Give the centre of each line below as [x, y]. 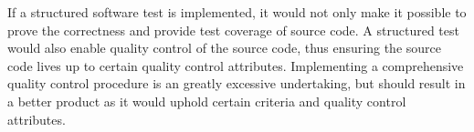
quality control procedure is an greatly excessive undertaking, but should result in [237, 83]
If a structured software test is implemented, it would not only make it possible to [237, 12]
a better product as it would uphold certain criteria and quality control [207, 101]
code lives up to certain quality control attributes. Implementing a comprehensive [236, 65]
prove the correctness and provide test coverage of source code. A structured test [233, 30]
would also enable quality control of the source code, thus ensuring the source [224, 48]
